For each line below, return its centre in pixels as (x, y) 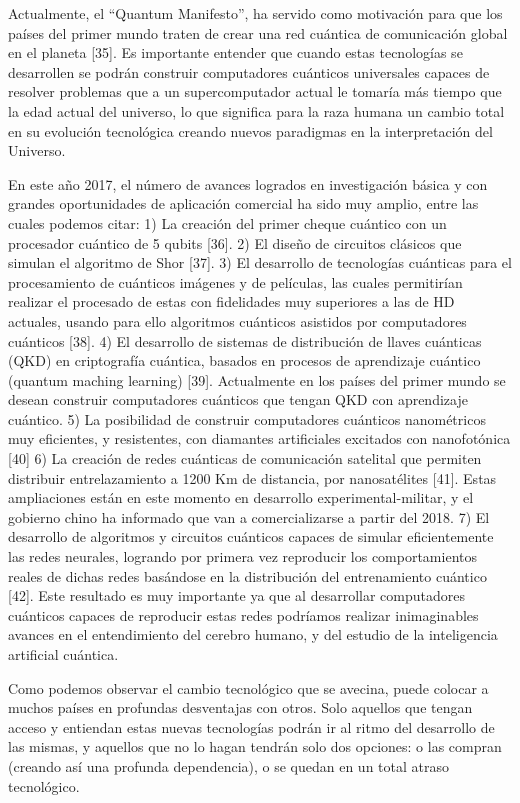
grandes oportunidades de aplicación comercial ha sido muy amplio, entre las (243, 203)
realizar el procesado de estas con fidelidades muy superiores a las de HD (231, 301)
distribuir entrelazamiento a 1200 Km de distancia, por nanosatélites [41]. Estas (252, 477)
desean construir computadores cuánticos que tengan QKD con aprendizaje (238, 399)
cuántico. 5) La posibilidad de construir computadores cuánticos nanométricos (247, 418)
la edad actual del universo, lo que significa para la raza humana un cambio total (256, 110)
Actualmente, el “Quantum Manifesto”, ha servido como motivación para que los (255, 13)
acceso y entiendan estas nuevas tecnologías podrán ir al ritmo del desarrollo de (251, 726)
